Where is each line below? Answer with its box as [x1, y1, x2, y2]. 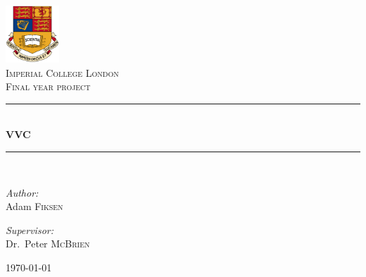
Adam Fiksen [6, 199, 63, 214]
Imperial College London [6, 65, 119, 80]
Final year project [6, 79, 91, 94]
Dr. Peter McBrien [6, 236, 90, 251]
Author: [6, 185, 39, 199]
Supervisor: [6, 222, 53, 237]
